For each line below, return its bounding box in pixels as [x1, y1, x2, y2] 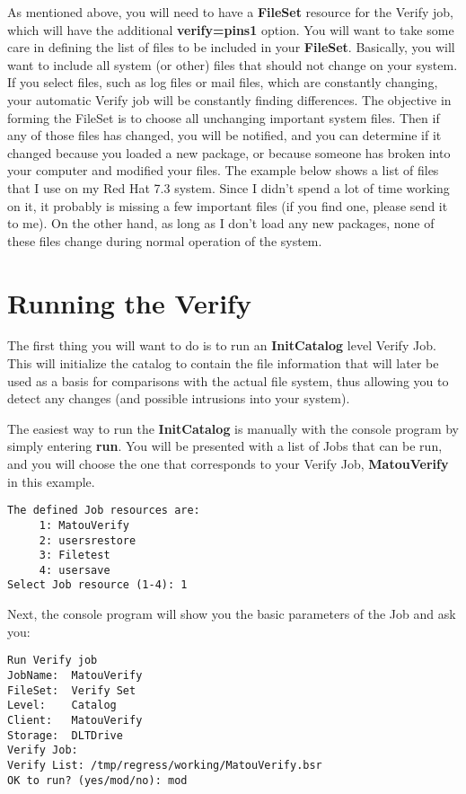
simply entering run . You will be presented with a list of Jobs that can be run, [7, 437, 443, 455]
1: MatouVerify [39, 518, 130, 532]
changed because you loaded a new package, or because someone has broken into [7, 143, 451, 162]
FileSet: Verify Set [7, 684, 136, 697]
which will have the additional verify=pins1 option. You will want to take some [7, 20, 454, 39]
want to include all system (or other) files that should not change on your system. [7, 55, 458, 74]
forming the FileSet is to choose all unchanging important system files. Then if [7, 108, 440, 127]
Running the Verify [7, 284, 251, 321]
